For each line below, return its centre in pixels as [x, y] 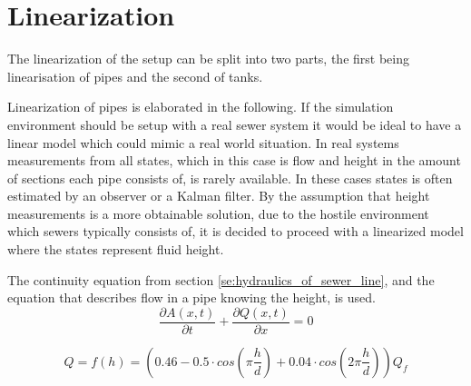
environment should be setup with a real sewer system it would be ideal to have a [235, 124]
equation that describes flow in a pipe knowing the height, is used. [191, 297]
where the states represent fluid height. [116, 249]
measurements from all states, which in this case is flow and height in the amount [234, 160]
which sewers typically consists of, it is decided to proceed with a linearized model [235, 231]
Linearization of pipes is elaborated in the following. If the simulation [201, 107]
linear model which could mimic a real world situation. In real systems [203, 142]
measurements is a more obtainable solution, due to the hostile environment [218, 213]
